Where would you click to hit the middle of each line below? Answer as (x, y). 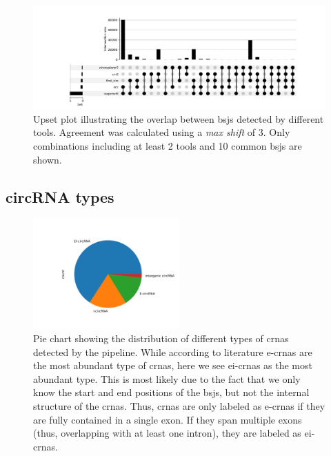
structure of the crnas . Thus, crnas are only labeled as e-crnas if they (179, 406)
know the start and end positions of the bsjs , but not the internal (171, 392)
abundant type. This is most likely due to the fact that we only (167, 378)
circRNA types (60, 196)
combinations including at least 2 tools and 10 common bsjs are (168, 146)
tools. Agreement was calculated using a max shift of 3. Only (162, 132)
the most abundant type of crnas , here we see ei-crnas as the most (173, 365)
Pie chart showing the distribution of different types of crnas (161, 338)
